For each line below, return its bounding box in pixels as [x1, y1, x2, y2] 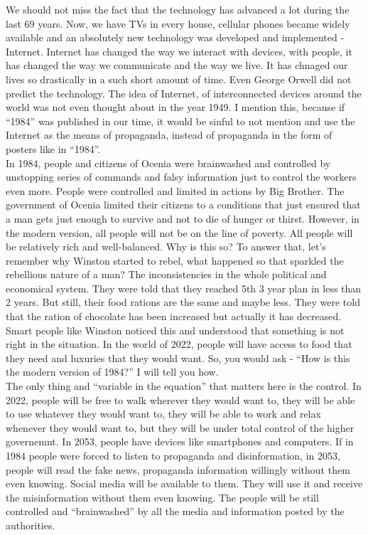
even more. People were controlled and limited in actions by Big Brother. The [6, 183, 345, 198]
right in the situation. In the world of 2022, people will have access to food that [6, 337, 352, 351]
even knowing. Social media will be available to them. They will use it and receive [6, 476, 363, 491]
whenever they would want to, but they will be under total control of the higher [6, 420, 355, 435]
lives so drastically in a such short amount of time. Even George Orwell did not [6, 71, 352, 86]
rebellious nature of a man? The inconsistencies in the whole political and [6, 267, 327, 282]
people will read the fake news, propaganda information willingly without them [6, 462, 350, 477]
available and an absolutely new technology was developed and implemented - [6, 30, 345, 45]
